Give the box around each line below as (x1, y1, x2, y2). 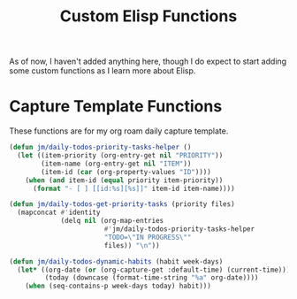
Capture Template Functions (9, 96, 223, 117)
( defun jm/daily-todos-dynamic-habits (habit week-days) (9, 257, 224, 266)
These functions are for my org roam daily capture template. (9, 126, 229, 136)
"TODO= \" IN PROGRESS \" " (103, 233, 192, 241)
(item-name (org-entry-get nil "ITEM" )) (41, 159, 192, 168)
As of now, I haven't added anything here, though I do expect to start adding (9, 56, 287, 67)
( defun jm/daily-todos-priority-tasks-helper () (9, 143, 192, 152)
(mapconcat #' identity (17, 208, 101, 218)
